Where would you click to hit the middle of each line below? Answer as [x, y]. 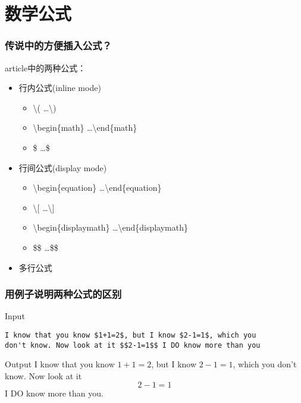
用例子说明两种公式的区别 [63, 294]
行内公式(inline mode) [60, 88]
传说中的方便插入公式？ [58, 45]
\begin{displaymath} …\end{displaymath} [111, 227]
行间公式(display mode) [63, 167]
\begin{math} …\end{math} [85, 127]
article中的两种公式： [46, 67]
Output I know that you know [60, 364]
